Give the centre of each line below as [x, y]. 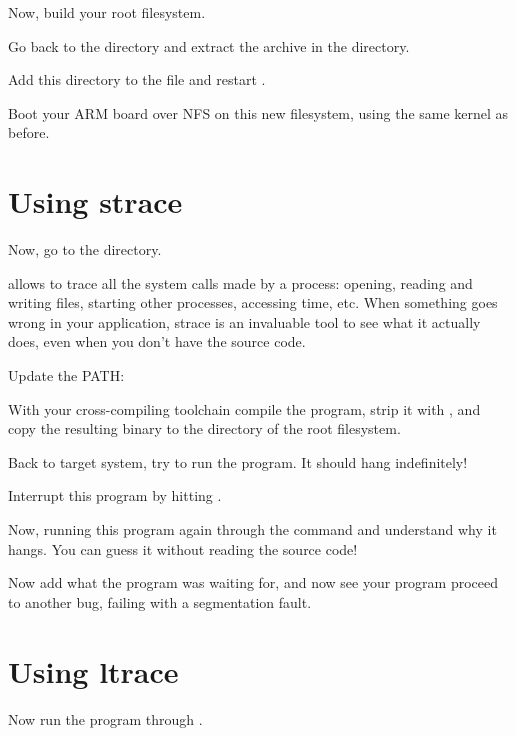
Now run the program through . [105, 718]
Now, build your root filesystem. [107, 12]
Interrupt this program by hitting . [115, 495]
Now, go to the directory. [85, 249]
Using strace [95, 201]
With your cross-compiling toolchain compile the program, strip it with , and [244, 408]
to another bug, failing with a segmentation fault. [160, 601]
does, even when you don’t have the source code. [157, 341]
